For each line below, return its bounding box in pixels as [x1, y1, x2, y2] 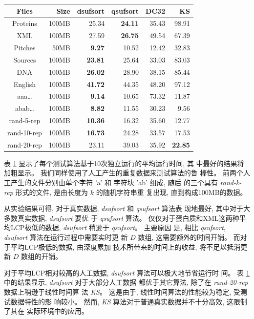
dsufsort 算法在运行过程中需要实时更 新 [4, 232, 128, 242]
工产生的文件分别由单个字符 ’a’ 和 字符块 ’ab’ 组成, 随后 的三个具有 [4, 177, 218, 188]
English [13, 79, 36, 89]
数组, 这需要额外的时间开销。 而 [138, 232, 240, 242]
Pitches [14, 43, 36, 53]
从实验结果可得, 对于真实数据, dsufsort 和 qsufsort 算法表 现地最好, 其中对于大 [4, 203, 250, 213]
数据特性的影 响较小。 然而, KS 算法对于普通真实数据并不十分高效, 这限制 [10, 296, 247, 306]
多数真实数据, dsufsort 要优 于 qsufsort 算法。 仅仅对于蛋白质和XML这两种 [4, 213, 239, 223]
